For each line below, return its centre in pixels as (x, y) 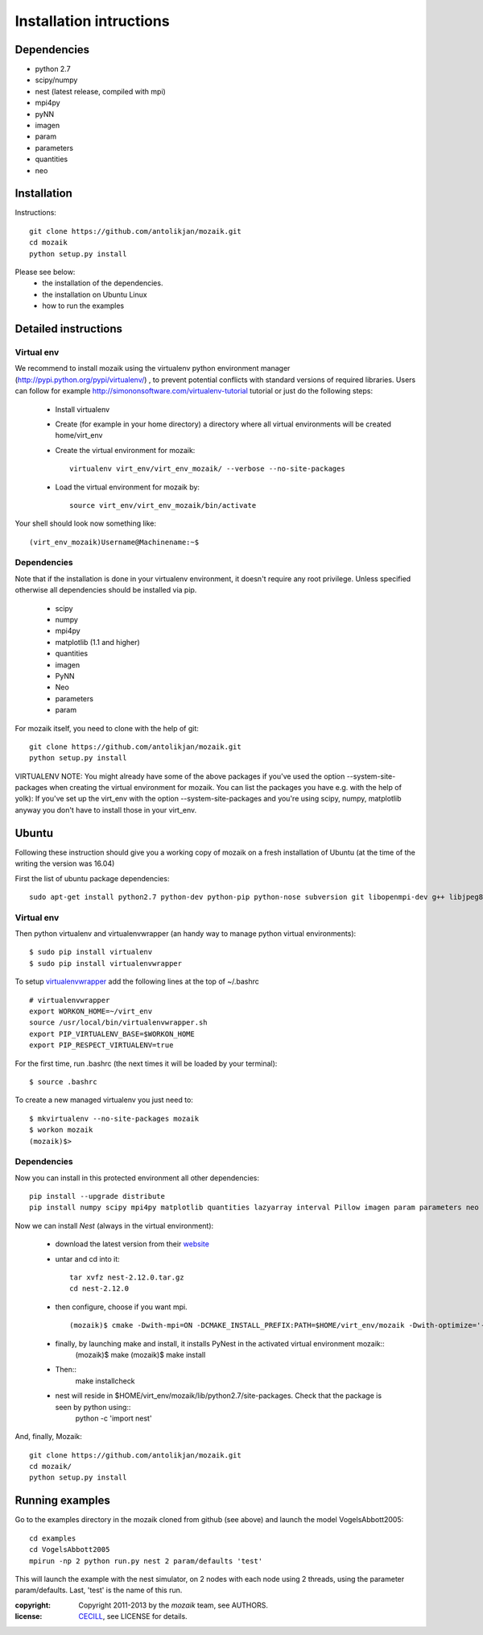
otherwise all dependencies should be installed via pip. (106, 590)
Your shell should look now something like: (86, 523)
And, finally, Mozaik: (48, 1437)
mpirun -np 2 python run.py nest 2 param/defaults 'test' (146, 1561)
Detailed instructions (69, 329)
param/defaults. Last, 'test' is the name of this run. (99, 1590)
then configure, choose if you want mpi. (122, 1307)
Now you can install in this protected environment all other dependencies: (137, 1178)
